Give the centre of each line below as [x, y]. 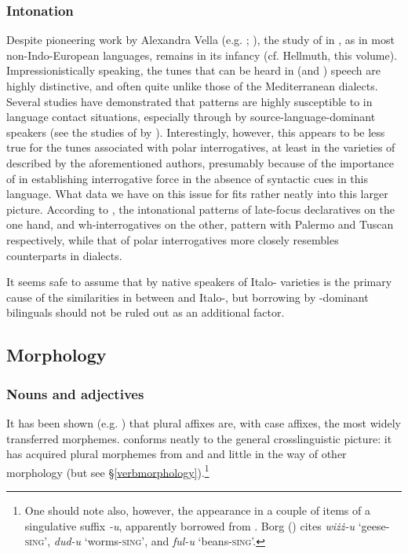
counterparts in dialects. [64, 255]
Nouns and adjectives [75, 393]
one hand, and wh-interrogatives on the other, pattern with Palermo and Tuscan [200, 224]
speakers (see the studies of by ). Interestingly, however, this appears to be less [196, 132]
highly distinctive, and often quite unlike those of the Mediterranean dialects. [192, 86]
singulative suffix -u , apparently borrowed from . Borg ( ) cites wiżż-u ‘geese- [207, 525]
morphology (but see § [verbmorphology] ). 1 [108, 471]
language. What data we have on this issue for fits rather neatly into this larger [197, 194]
